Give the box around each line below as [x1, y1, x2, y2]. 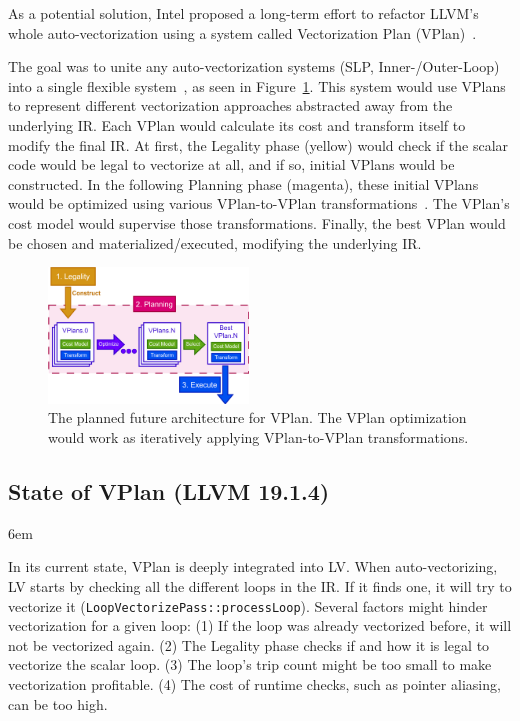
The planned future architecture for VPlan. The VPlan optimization [48, 407, 467, 428]
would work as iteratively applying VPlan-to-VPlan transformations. [48, 426, 469, 447]
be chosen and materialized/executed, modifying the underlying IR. [8, 232, 422, 253]
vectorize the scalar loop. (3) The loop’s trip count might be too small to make [8, 654, 492, 675]
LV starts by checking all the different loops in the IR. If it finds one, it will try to [8, 575, 512, 596]
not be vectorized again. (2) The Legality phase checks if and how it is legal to [8, 634, 490, 655]
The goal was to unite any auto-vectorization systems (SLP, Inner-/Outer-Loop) [8, 56, 500, 77]
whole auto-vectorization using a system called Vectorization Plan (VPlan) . [8, 22, 477, 43]
